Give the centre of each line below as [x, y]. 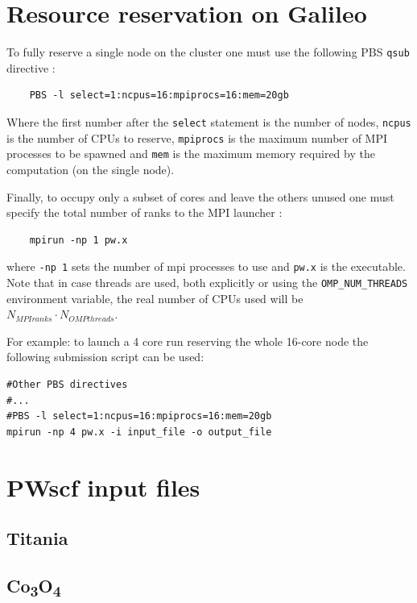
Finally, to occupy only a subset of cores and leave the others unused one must [200, 196]
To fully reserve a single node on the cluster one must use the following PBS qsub [208, 52]
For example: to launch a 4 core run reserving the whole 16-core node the [188, 341]
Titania [37, 538]
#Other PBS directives [67, 385]
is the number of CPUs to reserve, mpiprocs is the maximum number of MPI [197, 137]
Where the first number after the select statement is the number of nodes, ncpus [209, 121]
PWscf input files [103, 487]
